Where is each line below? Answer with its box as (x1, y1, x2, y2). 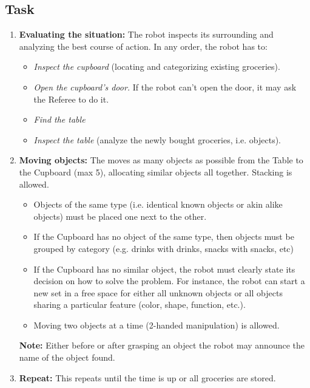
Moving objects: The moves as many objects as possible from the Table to (19, 154, 303, 166)
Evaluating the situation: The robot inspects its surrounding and (19, 28, 274, 41)
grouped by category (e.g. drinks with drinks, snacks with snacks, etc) (33, 242, 294, 254)
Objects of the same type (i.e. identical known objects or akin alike (33, 198, 283, 211)
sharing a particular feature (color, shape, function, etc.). (33, 298, 246, 311)
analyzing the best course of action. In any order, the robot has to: (19, 39, 268, 52)
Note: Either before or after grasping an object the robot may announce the (19, 339, 305, 352)
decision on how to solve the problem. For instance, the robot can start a (33, 274, 305, 287)
